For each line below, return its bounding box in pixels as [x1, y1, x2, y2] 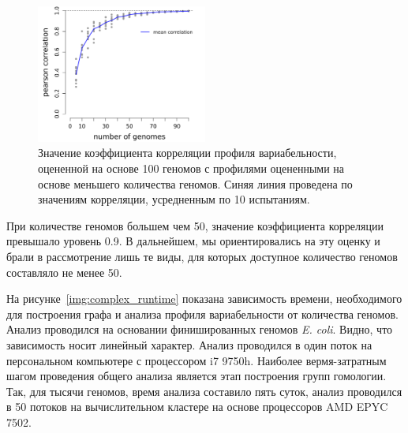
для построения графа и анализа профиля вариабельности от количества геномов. [6, 305, 399, 322]
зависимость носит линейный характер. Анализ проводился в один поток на [6, 336, 372, 353]
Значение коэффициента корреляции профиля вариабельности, [38, 144, 337, 161]
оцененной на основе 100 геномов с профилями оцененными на [38, 160, 345, 177]
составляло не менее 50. [6, 263, 122, 280]
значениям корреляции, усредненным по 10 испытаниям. [38, 191, 310, 207]
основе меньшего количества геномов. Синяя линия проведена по [38, 175, 353, 192]
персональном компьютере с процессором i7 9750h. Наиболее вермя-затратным [6, 352, 387, 368]
